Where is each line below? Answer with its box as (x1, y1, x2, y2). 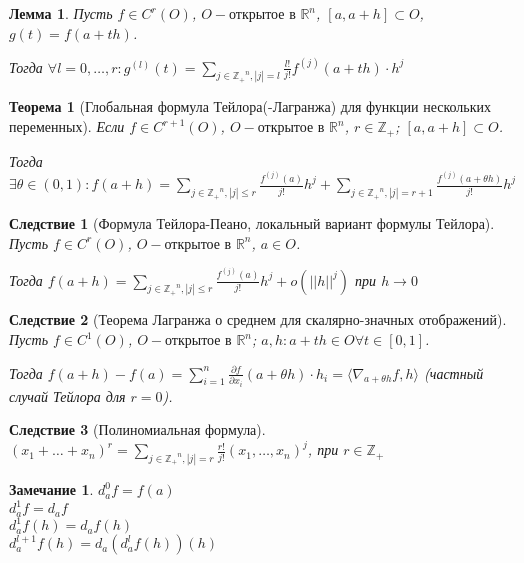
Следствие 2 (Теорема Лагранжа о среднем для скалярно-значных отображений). (9, 309, 507, 330)
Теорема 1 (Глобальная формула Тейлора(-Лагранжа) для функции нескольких (9, 96, 492, 117)
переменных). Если (9, 116, 125, 137)
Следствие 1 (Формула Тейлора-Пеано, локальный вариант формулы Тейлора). (9, 213, 495, 234)
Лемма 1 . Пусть (9, 3, 113, 23)
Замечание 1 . (9, 479, 94, 500)
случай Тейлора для (9, 385, 126, 406)
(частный (423, 362, 484, 383)
